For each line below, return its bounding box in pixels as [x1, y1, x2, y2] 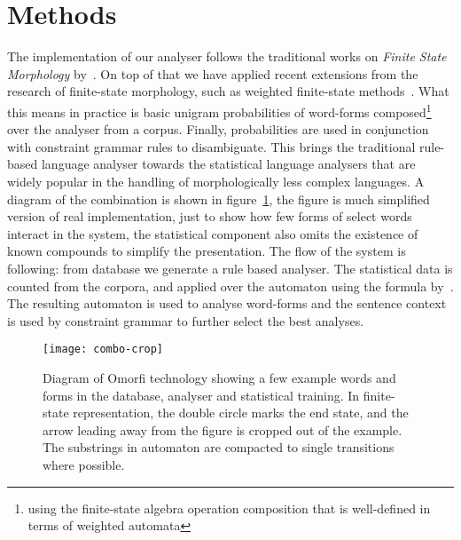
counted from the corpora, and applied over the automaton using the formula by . [7, 276, 454, 295]
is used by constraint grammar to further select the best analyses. [7, 311, 364, 330]
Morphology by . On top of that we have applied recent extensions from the [7, 64, 418, 83]
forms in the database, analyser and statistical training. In [43, 385, 360, 404]
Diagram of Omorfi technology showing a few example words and [43, 368, 396, 386]
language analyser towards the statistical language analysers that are [41, 155, 416, 173]
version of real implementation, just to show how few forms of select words [7, 207, 412, 226]
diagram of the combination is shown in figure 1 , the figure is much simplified [7, 189, 430, 208]
